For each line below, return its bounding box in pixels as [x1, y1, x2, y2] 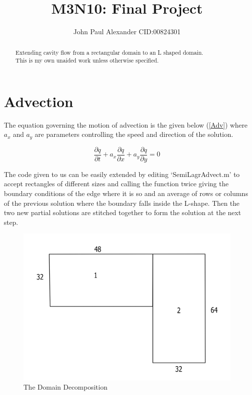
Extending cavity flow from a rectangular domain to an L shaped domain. [15, 48, 204, 56]
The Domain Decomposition [23, 382, 107, 392]
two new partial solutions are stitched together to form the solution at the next [4, 207, 241, 218]
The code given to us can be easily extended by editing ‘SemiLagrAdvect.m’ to [4, 169, 240, 179]
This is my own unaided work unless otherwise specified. [15, 56, 159, 65]
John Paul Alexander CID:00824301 [73, 26, 181, 37]
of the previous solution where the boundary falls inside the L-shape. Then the [4, 197, 240, 208]
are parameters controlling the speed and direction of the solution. [35, 129, 233, 139]
